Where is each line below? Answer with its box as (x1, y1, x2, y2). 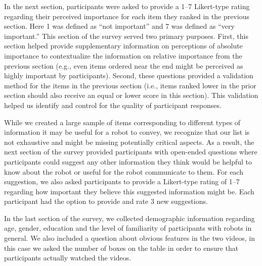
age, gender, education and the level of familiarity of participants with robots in (4, 223, 252, 233)
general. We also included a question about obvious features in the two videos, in (4, 233, 255, 243)
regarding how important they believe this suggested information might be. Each (4, 186, 254, 196)
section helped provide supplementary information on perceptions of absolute (4, 40, 243, 51)
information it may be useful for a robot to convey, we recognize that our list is (4, 127, 250, 137)
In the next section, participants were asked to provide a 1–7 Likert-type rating (4, 1, 250, 11)
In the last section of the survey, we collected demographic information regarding (4, 212, 255, 223)
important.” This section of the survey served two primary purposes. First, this (4, 30, 248, 41)
